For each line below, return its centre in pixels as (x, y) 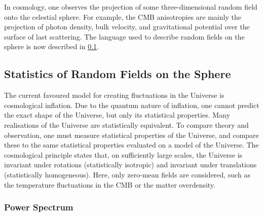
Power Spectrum (39, 207)
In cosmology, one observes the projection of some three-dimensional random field (131, 7)
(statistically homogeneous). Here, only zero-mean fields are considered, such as (127, 174)
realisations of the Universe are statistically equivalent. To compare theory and (126, 124)
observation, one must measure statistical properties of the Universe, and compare (131, 135)
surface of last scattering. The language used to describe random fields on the (124, 36)
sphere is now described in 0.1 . (51, 46)
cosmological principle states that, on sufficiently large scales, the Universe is (123, 154)
